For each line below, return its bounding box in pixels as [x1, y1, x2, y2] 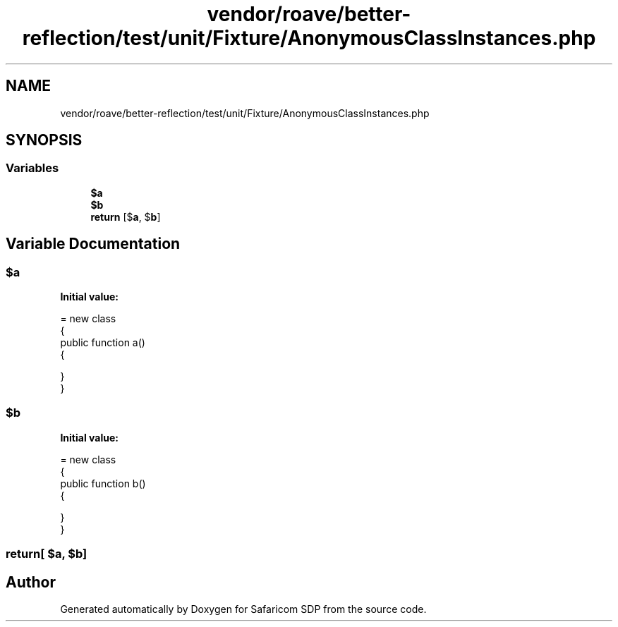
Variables [6, 161, 59, 176]
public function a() [60, 336, 145, 349]
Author [6, 573, 56, 591]
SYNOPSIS [6, 131, 83, 150]
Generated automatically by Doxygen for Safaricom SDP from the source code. [60, 603, 427, 615]
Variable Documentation [6, 235, 181, 253]
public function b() [60, 477, 146, 489]
